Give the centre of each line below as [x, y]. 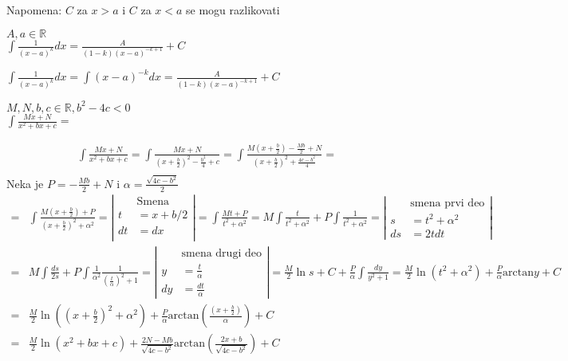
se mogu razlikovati [233, 10]
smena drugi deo [221, 254]
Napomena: [34, 10]
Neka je [25, 183]
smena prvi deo [448, 204]
